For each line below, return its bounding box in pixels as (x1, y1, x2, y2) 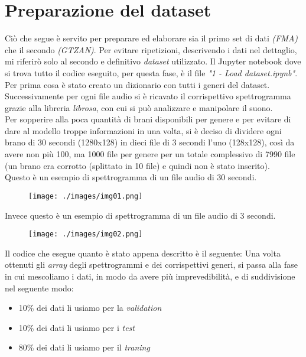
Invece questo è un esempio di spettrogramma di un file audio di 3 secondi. (5, 209, 276, 221)
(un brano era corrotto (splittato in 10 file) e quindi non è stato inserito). (5, 159, 270, 171)
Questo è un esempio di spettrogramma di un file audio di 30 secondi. (5, 171, 257, 183)
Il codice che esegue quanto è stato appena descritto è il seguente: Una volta (5, 246, 281, 259)
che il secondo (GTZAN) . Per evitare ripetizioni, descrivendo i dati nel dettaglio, (5, 43, 297, 56)
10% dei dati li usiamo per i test (18, 321, 135, 333)
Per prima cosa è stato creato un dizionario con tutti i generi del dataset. (5, 78, 270, 90)
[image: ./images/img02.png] (28, 230, 143, 239)
